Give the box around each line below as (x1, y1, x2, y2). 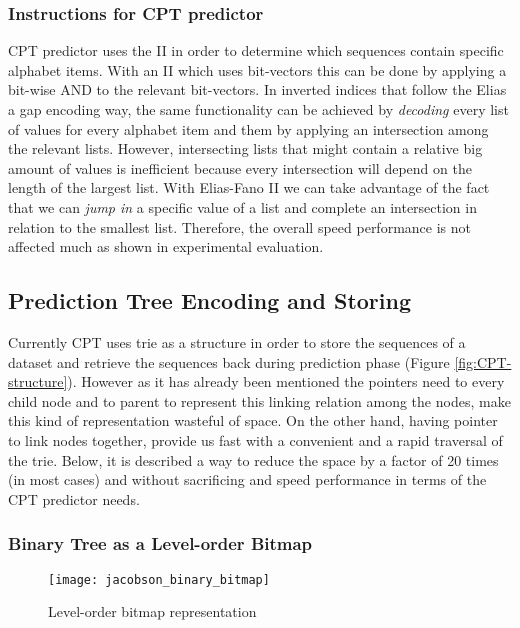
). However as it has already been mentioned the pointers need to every (67, 371, 505, 392)
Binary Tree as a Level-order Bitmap (8, 531, 313, 556)
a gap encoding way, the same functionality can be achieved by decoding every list (8, 99, 509, 119)
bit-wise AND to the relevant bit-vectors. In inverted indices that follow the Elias (8, 79, 507, 100)
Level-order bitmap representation (48, 601, 257, 622)
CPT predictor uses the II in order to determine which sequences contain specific (8, 40, 504, 61)
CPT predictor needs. (8, 488, 140, 509)
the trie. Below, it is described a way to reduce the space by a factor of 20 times (8, 449, 499, 470)
